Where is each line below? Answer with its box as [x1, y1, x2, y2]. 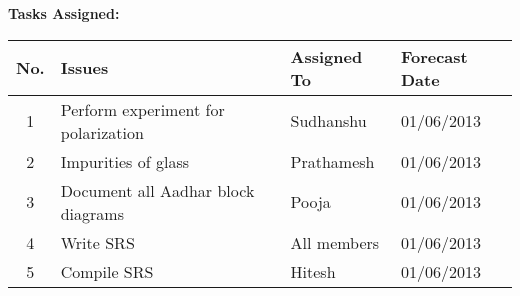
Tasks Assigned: [8, 3, 120, 23]
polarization [60, 120, 144, 144]
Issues [60, 56, 109, 80]
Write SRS [60, 230, 135, 254]
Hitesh [290, 259, 336, 283]
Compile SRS [60, 259, 154, 283]
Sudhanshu [290, 109, 367, 133]
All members [290, 230, 380, 254]
